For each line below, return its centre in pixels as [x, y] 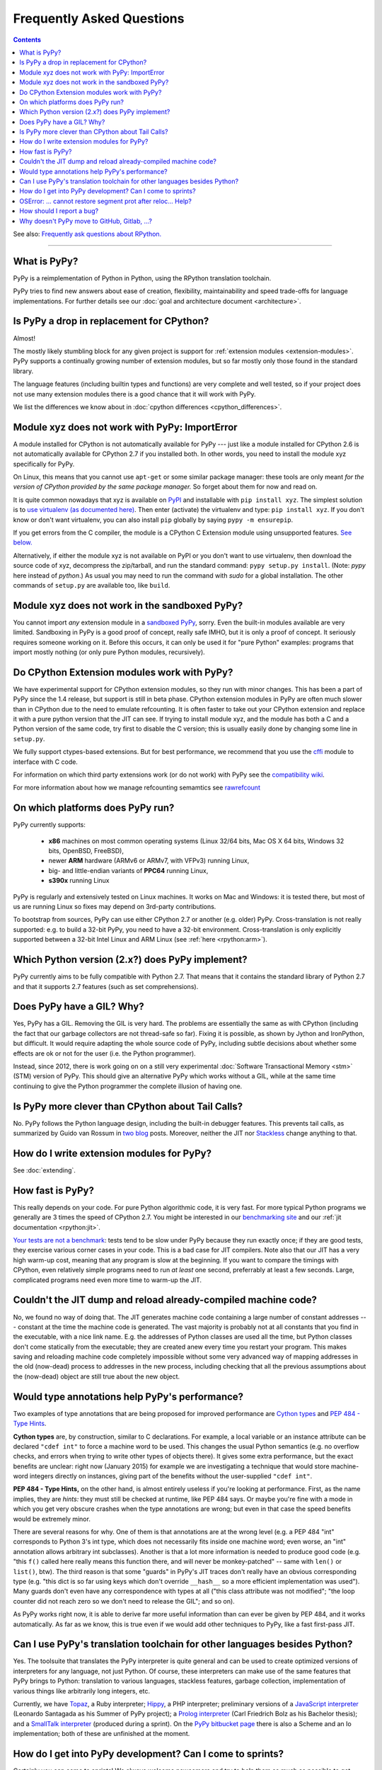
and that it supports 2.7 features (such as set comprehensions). [106, 986]
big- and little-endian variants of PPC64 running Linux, [128, 870]
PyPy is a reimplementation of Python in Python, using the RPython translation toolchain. [142, 278]
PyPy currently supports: [50, 825]
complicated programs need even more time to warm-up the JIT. [107, 1280]
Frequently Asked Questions [99, 18]
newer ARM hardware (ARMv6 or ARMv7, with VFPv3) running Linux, [149, 861]
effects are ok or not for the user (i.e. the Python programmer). [104, 1053]
